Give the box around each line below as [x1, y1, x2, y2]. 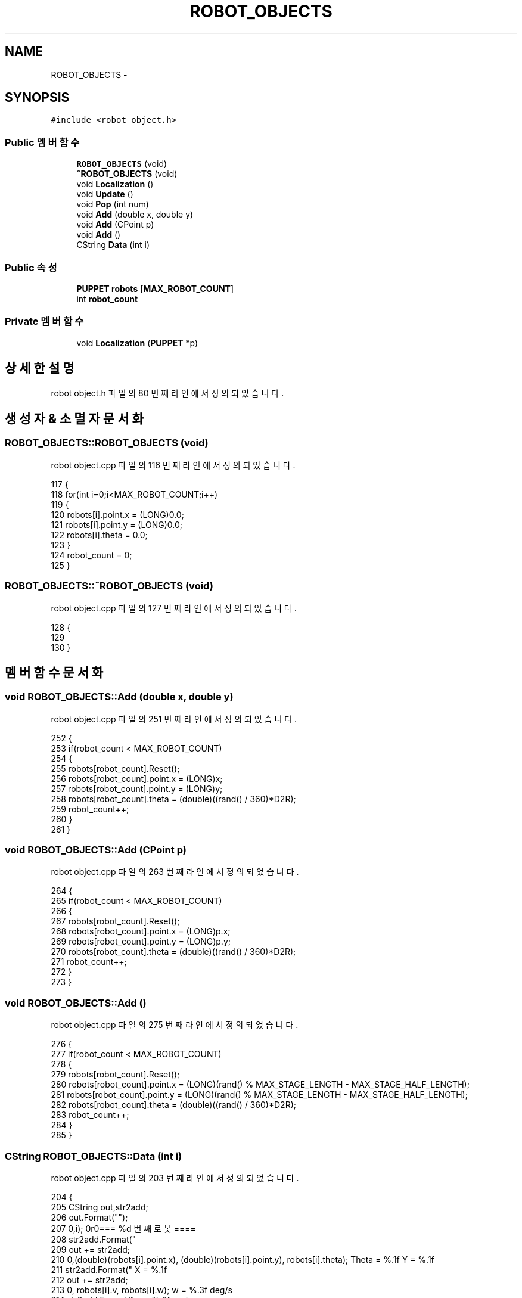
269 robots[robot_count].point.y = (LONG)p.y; [51, 936, 231, 947]
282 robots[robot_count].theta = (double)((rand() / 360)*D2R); [51, 1100, 296, 1110]
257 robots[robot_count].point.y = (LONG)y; [51, 783, 223, 794]
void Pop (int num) [76, 199, 149, 210]
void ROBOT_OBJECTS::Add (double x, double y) [5, 691, 234, 703]
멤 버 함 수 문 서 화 [5, 664, 104, 680]
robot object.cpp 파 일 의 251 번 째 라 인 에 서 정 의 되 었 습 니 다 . [51, 713, 297, 724]
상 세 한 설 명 [5, 361, 74, 376]
